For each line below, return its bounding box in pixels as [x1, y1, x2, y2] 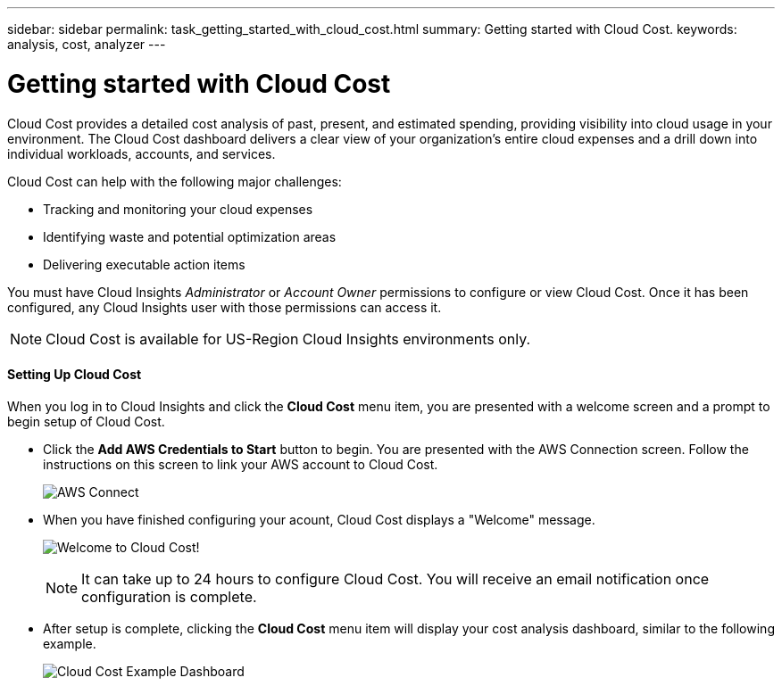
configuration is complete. [81, 587, 257, 606]
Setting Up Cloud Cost [7, 367, 142, 383]
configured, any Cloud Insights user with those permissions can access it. [7, 299, 442, 315]
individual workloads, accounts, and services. [7, 145, 276, 161]
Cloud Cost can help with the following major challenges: [7, 173, 342, 189]
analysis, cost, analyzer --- [7, 37, 166, 52]
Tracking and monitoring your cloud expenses [43, 201, 313, 217]
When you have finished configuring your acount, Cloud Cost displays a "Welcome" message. [43, 511, 595, 527]
